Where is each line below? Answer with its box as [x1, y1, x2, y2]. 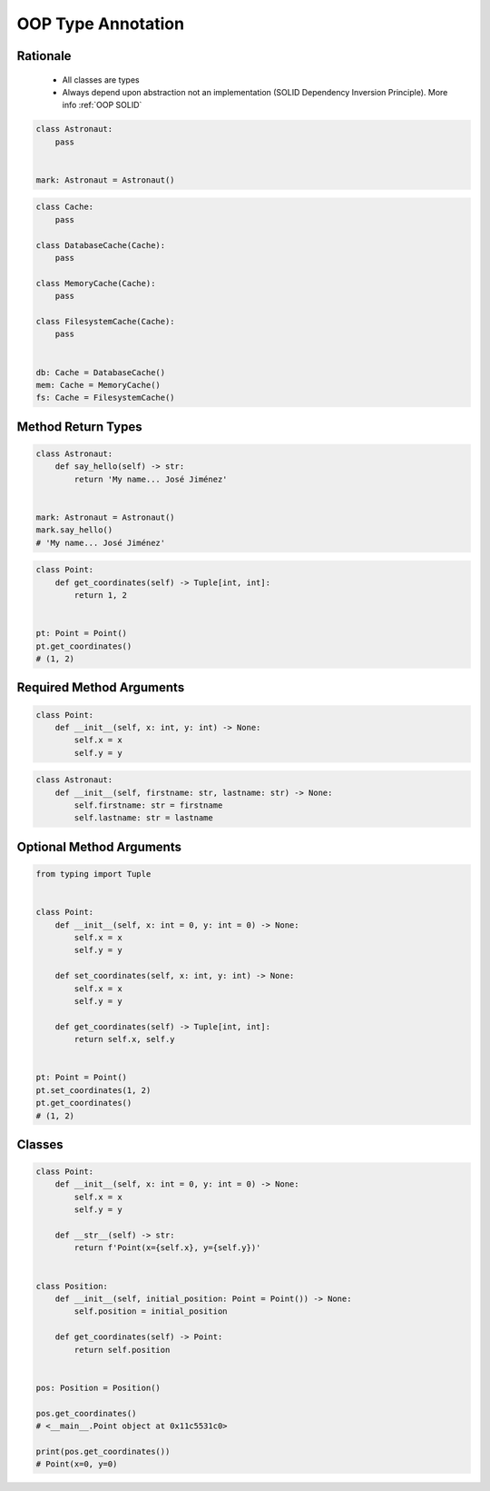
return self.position [73, 1345, 171, 1355]
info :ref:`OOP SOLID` [62, 100, 142, 111]
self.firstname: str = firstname [73, 800, 223, 810]
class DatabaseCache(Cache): [35, 240, 166, 250]
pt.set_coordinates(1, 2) [35, 1085, 152, 1095]
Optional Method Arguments [16, 839, 181, 854]
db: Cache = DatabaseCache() [35, 367, 166, 377]
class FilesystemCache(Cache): [35, 316, 176, 326]
